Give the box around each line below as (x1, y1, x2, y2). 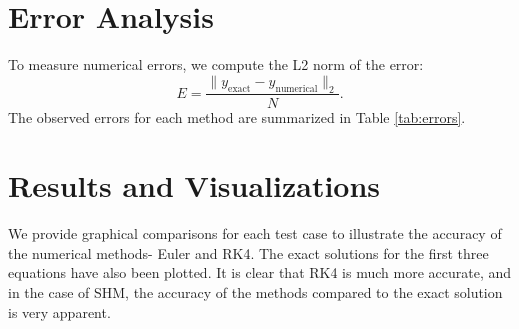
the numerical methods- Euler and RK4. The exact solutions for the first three (8, 242, 489, 263)
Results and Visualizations (8, 165, 381, 206)
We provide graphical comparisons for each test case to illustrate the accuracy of (8, 223, 502, 244)
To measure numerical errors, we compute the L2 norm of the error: (8, 54, 424, 75)
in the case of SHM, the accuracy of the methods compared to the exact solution (8, 282, 503, 303)
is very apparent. (8, 301, 111, 322)
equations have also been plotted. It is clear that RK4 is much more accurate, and (8, 262, 512, 283)
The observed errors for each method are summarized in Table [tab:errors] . (8, 106, 466, 127)
